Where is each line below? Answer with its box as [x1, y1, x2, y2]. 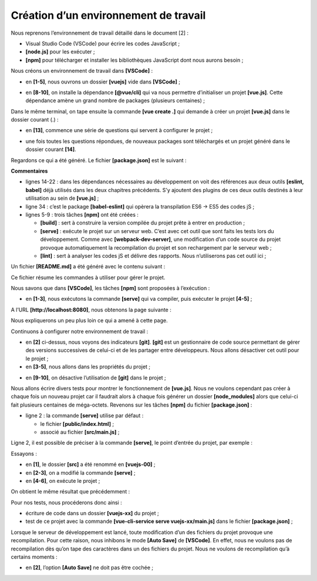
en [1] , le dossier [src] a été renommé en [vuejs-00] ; [25, 461, 156, 468]
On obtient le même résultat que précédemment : [11, 488, 130, 495]
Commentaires [11, 167, 48, 174]
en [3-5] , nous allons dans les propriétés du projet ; [25, 363, 151, 370]
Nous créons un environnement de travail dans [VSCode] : [11, 68, 153, 75]
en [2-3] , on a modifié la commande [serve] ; [25, 469, 136, 476]
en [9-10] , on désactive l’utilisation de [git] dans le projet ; [25, 374, 167, 381]
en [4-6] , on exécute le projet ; [25, 477, 100, 484]
